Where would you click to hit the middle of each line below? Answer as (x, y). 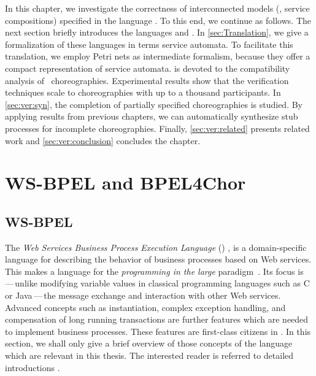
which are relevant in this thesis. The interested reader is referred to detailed (149, 355)
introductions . (33, 367)
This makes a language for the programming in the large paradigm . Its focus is (154, 271)
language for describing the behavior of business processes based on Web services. (158, 259)
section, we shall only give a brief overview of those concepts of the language (149, 343)
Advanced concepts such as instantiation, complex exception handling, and (145, 307)
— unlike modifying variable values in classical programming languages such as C (157, 283)
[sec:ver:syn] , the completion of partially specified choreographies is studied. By (154, 104)
